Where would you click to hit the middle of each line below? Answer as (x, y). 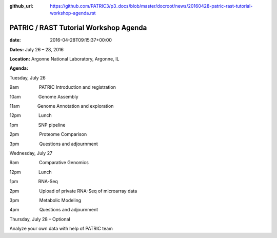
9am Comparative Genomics (49, 163)
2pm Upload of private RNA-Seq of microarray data (73, 191)
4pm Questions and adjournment (54, 210)
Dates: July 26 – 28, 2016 (37, 49)
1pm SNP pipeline (37, 125)
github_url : (21, 6)
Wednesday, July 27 (31, 153)
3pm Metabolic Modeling (45, 200)
